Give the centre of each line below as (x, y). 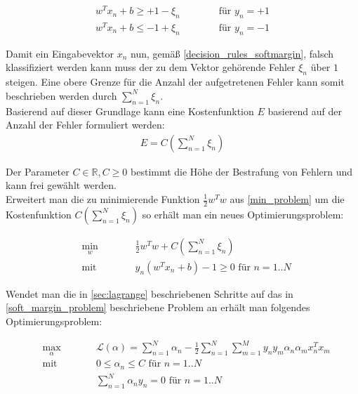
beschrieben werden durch (61, 95)
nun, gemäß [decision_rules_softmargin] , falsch (232, 53)
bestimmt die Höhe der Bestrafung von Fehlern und (242, 171)
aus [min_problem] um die (287, 199)
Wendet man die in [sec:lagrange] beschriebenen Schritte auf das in (150, 293)
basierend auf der (305, 111)
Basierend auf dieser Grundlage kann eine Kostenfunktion (130, 111)
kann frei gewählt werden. (61, 185)
